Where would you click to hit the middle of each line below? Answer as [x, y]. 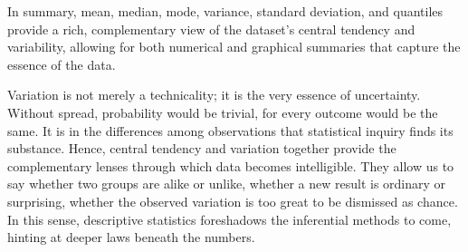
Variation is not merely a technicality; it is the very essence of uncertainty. [214, 95]
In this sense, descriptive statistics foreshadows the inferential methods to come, [229, 219]
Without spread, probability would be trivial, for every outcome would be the [223, 112]
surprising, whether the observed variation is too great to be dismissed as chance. [233, 201]
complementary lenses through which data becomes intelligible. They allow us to [231, 165]
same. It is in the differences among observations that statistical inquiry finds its [230, 130]
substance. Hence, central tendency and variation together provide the [202, 148]
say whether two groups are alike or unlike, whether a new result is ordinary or [227, 184]
